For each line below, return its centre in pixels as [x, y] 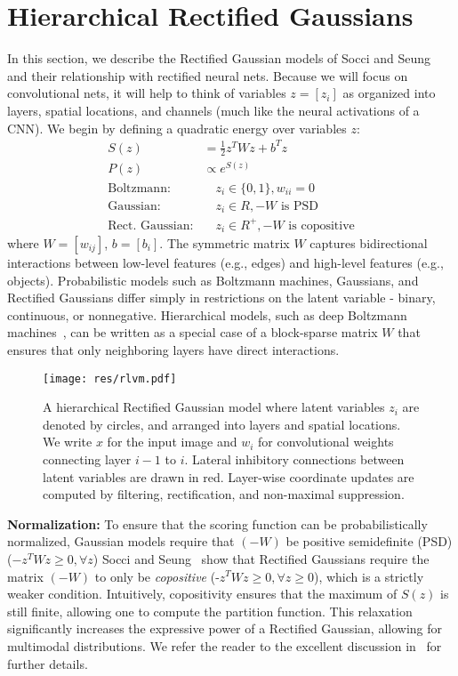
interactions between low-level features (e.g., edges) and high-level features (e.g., [225, 262]
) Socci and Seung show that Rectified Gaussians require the [261, 558]
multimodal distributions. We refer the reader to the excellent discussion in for [225, 645]
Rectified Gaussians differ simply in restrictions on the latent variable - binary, [221, 298]
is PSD [300, 206]
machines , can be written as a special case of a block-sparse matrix [193, 332]
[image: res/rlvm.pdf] [110, 378]
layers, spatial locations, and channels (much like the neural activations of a [213, 110]
